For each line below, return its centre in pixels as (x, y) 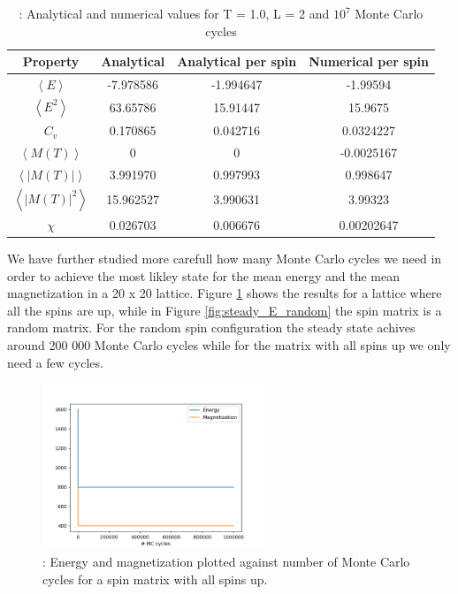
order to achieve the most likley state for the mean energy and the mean (203, 275)
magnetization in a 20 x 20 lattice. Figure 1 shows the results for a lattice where (225, 293)
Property (51, 61)
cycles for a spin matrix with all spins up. (155, 579)
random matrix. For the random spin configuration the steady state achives (211, 327)
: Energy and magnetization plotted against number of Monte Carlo (226, 562)
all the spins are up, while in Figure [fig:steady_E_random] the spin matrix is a (225, 310)
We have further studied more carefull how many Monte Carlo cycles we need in (225, 258)
